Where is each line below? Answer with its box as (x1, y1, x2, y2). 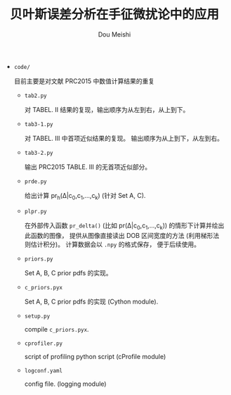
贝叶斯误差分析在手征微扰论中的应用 (9, 6, 219, 23)
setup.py (24, 313, 51, 320)
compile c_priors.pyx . (24, 325, 89, 333)
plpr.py (24, 208, 47, 215)
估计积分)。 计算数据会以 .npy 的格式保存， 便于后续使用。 (30, 240, 201, 249)
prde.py (24, 177, 47, 185)
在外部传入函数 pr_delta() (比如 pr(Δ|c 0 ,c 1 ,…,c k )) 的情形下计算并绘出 (24, 221, 225, 231)
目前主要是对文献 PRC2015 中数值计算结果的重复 (13, 77, 155, 85)
